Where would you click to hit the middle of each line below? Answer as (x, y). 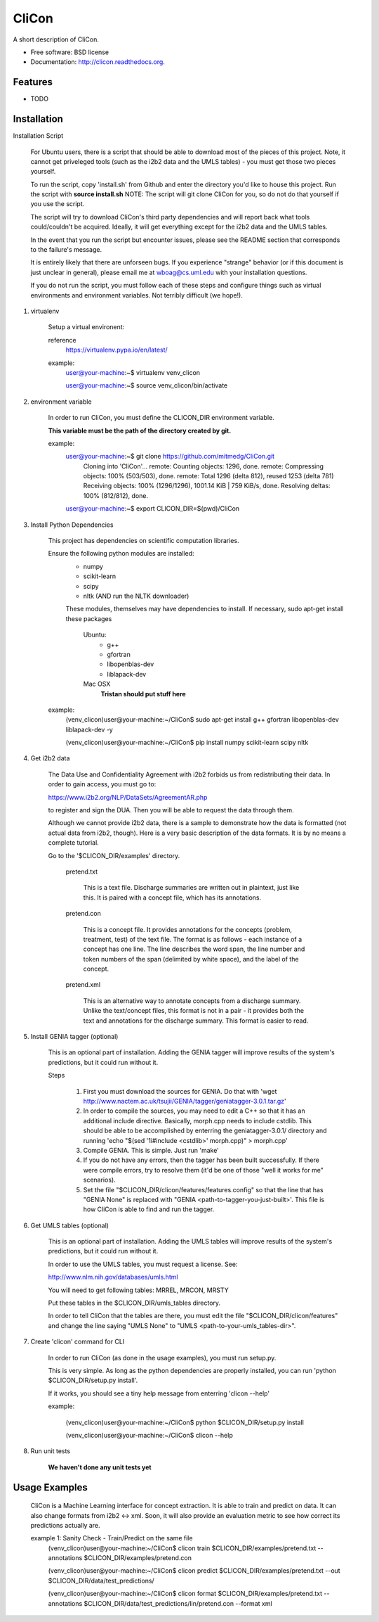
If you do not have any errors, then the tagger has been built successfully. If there (201, 1160)
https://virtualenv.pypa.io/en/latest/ (117, 350)
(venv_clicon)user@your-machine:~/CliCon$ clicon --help (149, 1435)
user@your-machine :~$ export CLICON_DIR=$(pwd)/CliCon (153, 509)
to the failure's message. (66, 250)
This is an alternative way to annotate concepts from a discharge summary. (192, 1001)
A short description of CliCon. (56, 39)
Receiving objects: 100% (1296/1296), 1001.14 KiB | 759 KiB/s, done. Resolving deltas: (207, 486)
